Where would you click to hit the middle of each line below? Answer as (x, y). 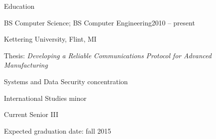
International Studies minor (45, 98)
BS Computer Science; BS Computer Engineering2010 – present (99, 22)
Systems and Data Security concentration (66, 81)
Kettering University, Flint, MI (50, 39)
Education (19, 6)
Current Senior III (31, 114)
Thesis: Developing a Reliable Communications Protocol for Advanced (108, 55)
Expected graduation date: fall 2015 (58, 130)
